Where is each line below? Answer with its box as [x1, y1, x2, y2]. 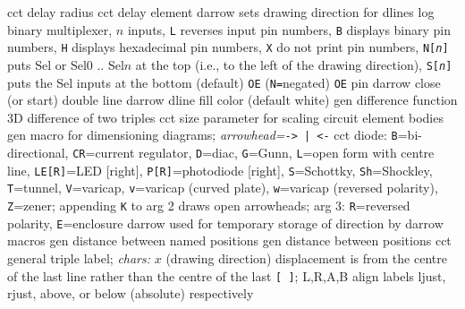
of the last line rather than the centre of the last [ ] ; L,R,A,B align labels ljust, [7, 266, 446, 285]
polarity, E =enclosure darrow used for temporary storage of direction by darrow [7, 213, 444, 232]
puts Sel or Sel [7, 55, 87, 73]
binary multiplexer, [7, 20, 113, 39]
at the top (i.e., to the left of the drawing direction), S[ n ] [135, 55, 452, 73]
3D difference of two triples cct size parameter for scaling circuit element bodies [7, 107, 444, 126]
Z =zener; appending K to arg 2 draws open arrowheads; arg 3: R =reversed [7, 196, 410, 215]
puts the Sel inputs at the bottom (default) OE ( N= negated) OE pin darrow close [7, 73, 441, 91]
